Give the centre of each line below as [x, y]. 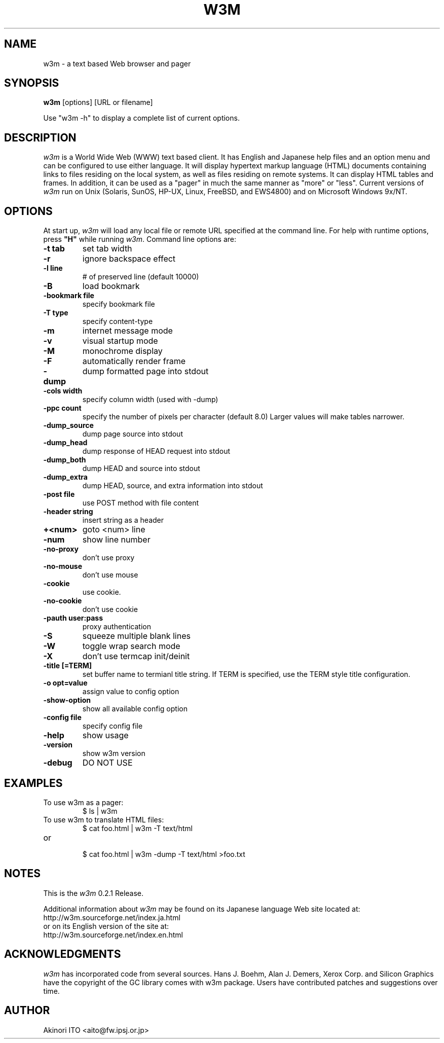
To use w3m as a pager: [83, 802]
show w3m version [114, 753]
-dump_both [65, 460]
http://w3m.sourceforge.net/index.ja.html [112, 917]
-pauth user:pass [73, 618]
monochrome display [122, 351]
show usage [105, 735]
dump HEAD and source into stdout [141, 469]
